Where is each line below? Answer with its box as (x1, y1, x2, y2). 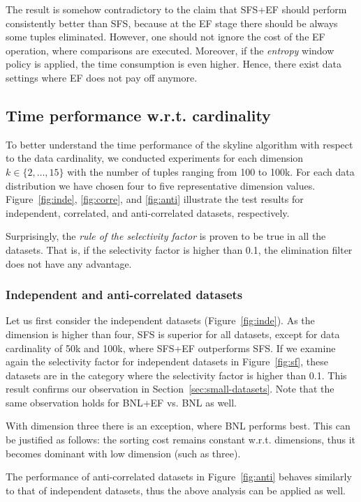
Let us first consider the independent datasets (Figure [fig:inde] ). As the (6, 313, 315, 328)
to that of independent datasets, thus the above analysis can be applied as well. (6, 482, 346, 497)
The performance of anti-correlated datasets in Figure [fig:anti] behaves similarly (6, 469, 352, 484)
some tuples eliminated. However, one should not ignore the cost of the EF (6, 29, 325, 44)
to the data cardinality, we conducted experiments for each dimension (6, 151, 304, 165)
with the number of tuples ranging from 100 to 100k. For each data (67, 164, 355, 178)
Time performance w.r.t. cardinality (6, 104, 271, 125)
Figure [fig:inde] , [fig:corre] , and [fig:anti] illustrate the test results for (6, 192, 304, 206)
